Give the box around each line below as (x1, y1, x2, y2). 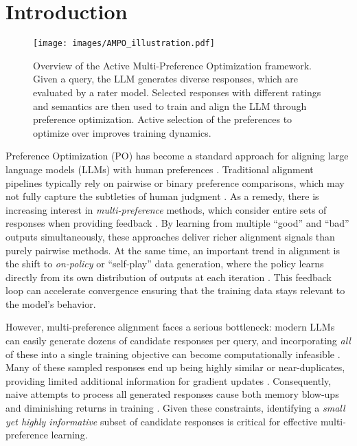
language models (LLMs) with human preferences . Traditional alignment (5, 161, 314, 176)
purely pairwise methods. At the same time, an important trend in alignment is (5, 243, 340, 257)
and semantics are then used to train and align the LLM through (33, 98, 307, 113)
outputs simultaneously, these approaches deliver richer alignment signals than (5, 229, 335, 243)
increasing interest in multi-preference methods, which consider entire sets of (5, 202, 327, 216)
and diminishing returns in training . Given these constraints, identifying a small (5, 401, 345, 415)
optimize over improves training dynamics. (33, 125, 211, 140)
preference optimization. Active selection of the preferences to (33, 112, 292, 126)
